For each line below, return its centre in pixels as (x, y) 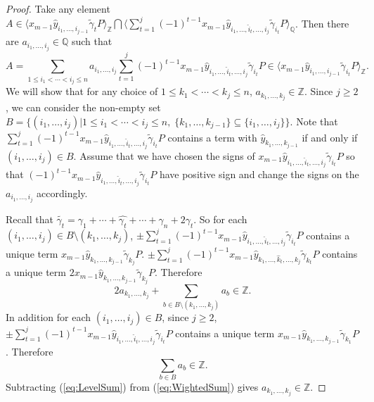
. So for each (220, 219)
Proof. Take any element (58, 8)
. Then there (322, 23)
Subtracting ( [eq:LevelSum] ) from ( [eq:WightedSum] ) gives (132, 387)
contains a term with (212, 137)
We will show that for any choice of (82, 91)
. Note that (314, 121)
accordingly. (62, 193)
